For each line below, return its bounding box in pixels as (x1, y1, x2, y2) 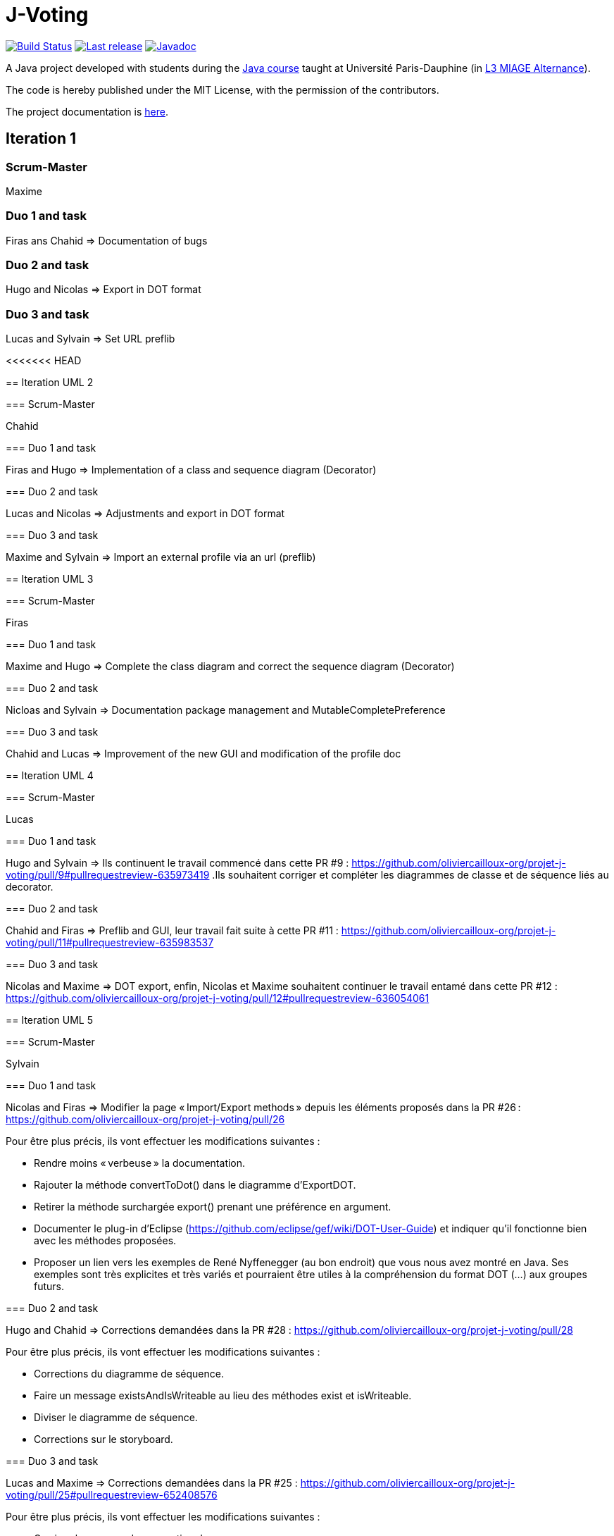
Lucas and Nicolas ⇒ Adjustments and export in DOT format (6, 507, 285, 520)
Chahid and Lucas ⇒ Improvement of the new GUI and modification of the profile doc (6, 748, 401, 760)
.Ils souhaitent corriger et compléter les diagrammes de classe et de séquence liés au (212, 869, 609, 881)
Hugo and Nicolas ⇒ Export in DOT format (6, 283, 201, 296)
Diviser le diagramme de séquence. (34, 1411, 198, 1424)
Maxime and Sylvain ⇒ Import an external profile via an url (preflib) (6, 551, 316, 564)
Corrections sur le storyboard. (34, 1433, 173, 1446)
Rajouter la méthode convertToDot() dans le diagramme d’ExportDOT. (34, 1179, 356, 1191)
